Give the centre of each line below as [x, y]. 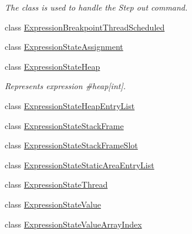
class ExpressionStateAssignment [64, 47]
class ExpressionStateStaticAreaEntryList [80, 165]
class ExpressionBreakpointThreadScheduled [85, 27]
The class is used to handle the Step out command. [96, 7]
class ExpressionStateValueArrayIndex [73, 224]
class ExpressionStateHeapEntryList [70, 105]
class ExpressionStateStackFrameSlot [71, 145]
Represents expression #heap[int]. [65, 86]
